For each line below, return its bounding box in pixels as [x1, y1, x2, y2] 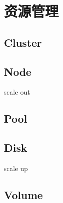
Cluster [4, 34, 42, 50]
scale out [4, 87, 30, 97]
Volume [4, 187, 43, 202]
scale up [4, 163, 28, 173]
